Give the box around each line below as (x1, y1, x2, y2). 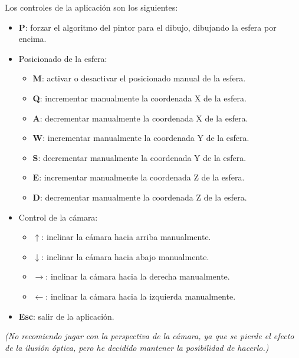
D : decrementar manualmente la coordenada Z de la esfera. (32, 191, 247, 203)
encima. (18, 32, 47, 45)
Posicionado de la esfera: (18, 52, 107, 64)
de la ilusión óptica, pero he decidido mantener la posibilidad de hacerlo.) (5, 341, 269, 353)
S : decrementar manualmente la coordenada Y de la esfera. (32, 151, 247, 163)
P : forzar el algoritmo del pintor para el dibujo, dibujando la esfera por (18, 21, 277, 33)
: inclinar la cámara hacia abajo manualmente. (41, 250, 209, 262)
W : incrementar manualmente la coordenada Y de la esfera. (32, 132, 249, 144)
